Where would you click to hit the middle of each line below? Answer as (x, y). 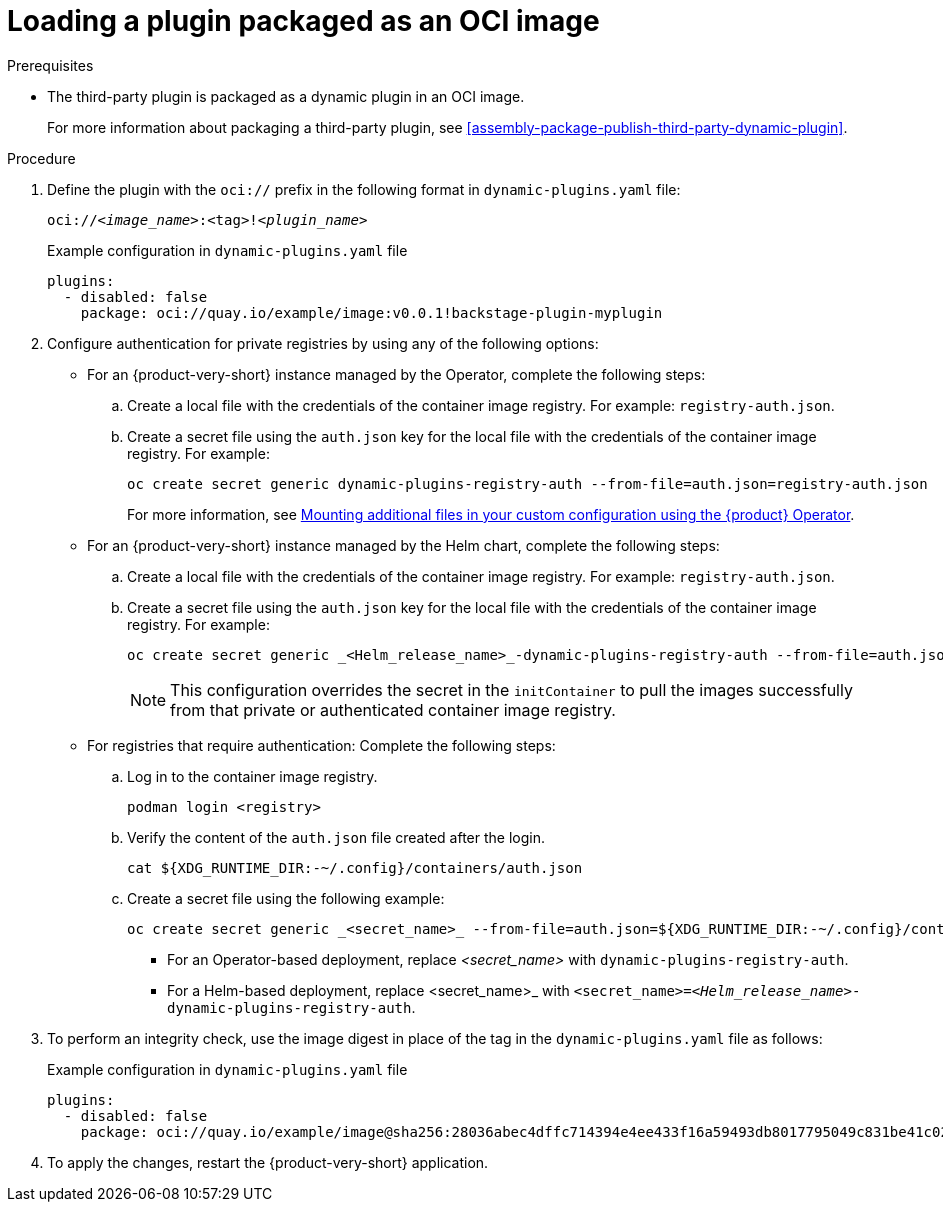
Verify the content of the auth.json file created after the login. (336, 837)
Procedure (41, 158)
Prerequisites (50, 65)
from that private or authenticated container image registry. (393, 709)
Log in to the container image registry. (252, 776)
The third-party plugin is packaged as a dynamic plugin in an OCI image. (286, 96)
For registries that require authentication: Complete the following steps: (321, 745)
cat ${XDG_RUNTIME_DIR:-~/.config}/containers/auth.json (355, 867)
